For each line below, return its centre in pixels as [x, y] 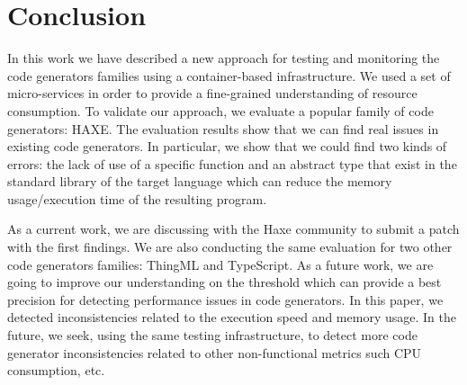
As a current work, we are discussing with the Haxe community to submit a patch [233, 229]
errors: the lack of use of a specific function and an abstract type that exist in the [232, 163]
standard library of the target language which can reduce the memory [200, 181]
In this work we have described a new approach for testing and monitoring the [224, 58]
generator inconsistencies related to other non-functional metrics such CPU [215, 352]
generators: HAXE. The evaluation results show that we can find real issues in [223, 128]
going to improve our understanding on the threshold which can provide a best [225, 282]
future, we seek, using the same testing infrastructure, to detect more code [212, 335]
